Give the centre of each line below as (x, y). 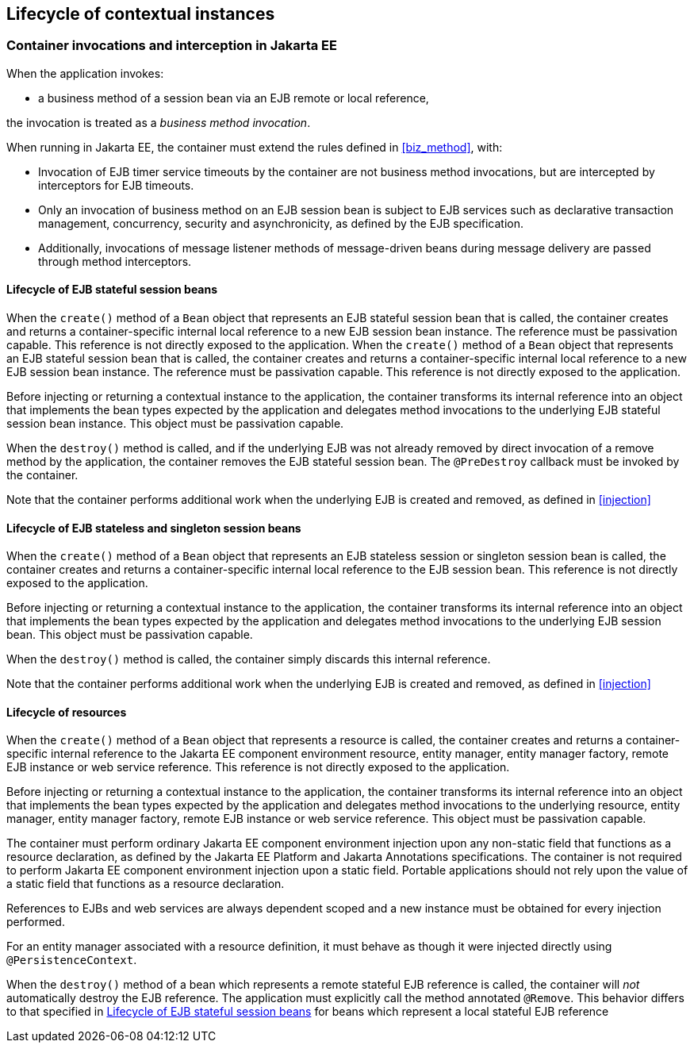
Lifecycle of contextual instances (141, 14)
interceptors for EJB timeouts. (116, 185)
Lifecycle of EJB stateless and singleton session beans (154, 528)
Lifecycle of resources (67, 712)
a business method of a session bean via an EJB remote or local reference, (234, 98)
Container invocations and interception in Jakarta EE (172, 46)
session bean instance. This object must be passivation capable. (175, 424)
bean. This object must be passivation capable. (130, 635)
